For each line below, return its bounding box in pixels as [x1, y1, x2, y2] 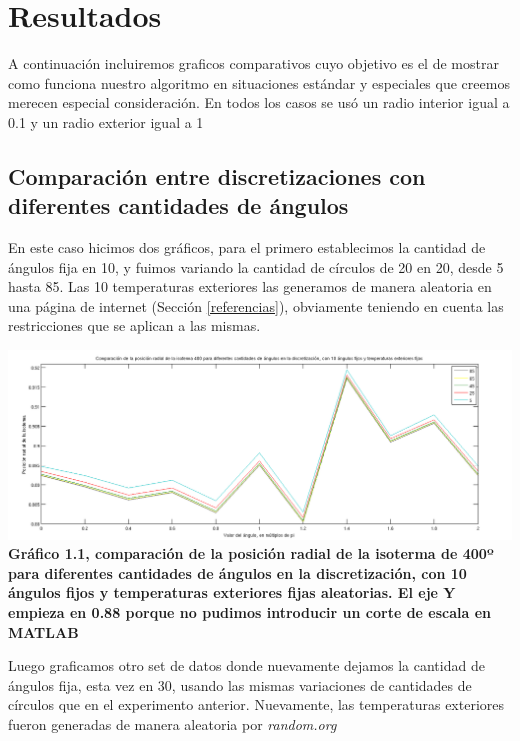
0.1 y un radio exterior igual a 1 [8, 111, 204, 132]
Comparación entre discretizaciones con [8, 160, 426, 191]
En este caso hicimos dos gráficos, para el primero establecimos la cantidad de [8, 237, 486, 258]
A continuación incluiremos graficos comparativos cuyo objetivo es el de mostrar [8, 53, 499, 74]
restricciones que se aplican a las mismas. [8, 315, 261, 336]
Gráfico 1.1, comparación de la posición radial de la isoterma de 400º [8, 543, 494, 564]
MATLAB [8, 621, 79, 642]
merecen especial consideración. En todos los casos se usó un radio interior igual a [8, 92, 510, 113]
